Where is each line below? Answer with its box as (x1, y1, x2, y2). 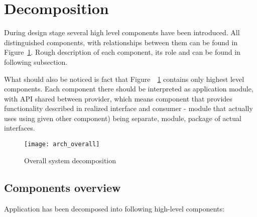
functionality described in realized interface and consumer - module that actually (4, 103, 253, 114)
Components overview (4, 179, 121, 195)
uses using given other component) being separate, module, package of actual (4, 113, 241, 123)
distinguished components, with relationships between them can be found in (4, 37, 238, 47)
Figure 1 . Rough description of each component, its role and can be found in (4, 47, 240, 57)
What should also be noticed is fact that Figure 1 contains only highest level (4, 73, 244, 84)
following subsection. (4, 56, 68, 67)
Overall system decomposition (24, 155, 116, 165)
